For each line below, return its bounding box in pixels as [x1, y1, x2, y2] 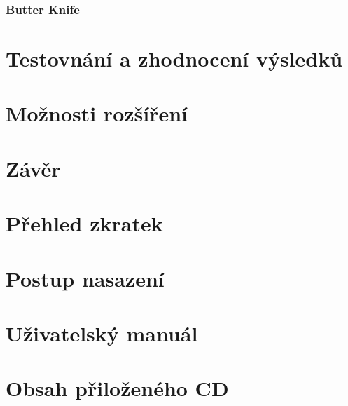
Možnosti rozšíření [6, 99, 188, 128]
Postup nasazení [6, 264, 165, 292]
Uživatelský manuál [6, 318, 198, 347]
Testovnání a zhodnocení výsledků [6, 44, 343, 73]
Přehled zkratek [6, 209, 163, 238]
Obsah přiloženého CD [6, 374, 229, 402]
